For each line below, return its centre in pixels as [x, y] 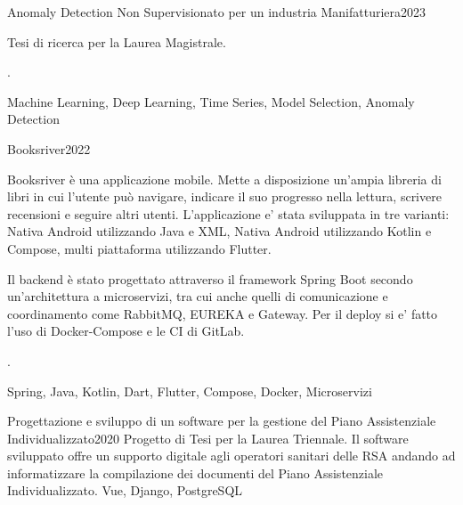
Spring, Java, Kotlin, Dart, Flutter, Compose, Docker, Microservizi [190, 391]
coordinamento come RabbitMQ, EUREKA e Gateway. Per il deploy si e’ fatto [223, 313]
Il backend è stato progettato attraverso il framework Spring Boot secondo [210, 278]
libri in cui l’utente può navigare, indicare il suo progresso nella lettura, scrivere [224, 196]
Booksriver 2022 [49, 148]
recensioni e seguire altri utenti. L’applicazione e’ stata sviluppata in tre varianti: [228, 213]
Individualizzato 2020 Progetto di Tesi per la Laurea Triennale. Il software [208, 438]
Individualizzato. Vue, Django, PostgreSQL [125, 490]
